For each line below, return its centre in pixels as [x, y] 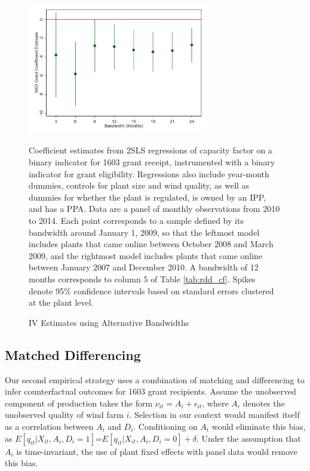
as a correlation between [49, 426]
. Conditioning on [165, 426]
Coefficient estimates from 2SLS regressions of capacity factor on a [151, 150]
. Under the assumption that [248, 438]
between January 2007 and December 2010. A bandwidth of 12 [144, 267]
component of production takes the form [79, 403]
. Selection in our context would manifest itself [214, 415]
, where [215, 403]
